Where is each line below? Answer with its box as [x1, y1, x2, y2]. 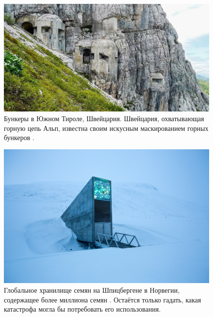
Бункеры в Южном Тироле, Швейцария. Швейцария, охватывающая [4, 113, 204, 123]
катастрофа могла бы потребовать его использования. [4, 304, 161, 314]
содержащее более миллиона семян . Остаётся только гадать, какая [4, 294, 201, 304]
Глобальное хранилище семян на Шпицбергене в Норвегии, [4, 285, 180, 295]
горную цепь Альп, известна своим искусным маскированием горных [4, 123, 209, 133]
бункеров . [4, 132, 34, 143]
